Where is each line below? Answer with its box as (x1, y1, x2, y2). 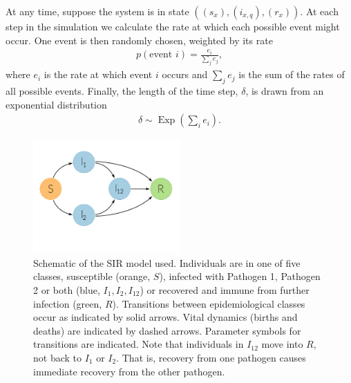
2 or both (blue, (33, 282, 100, 297)
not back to (33, 350, 82, 364)
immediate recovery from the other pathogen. (33, 364, 225, 378)
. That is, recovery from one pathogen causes (116, 350, 306, 364)
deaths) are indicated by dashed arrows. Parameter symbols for (33, 323, 301, 337)
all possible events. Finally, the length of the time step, (6, 84, 238, 98)
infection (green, (33, 296, 102, 310)
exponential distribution (6, 97, 107, 111)
